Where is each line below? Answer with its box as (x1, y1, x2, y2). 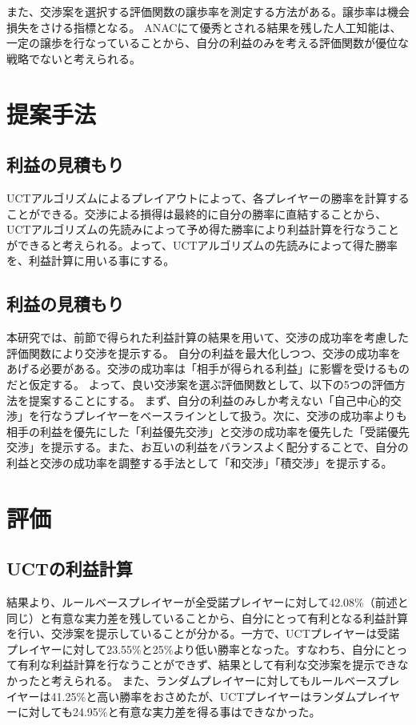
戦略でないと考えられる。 (6, 50, 141, 66)
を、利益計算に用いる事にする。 (6, 252, 175, 269)
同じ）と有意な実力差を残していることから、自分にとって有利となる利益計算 (6, 609, 409, 626)
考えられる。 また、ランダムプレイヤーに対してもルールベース (50, 672, 378, 689)
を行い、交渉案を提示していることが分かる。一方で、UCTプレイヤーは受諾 (6, 625, 400, 642)
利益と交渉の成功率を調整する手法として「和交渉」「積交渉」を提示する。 (6, 454, 393, 471)
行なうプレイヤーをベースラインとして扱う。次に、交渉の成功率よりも (39, 407, 407, 424)
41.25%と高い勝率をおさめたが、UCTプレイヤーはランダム (50, 687, 356, 704)
